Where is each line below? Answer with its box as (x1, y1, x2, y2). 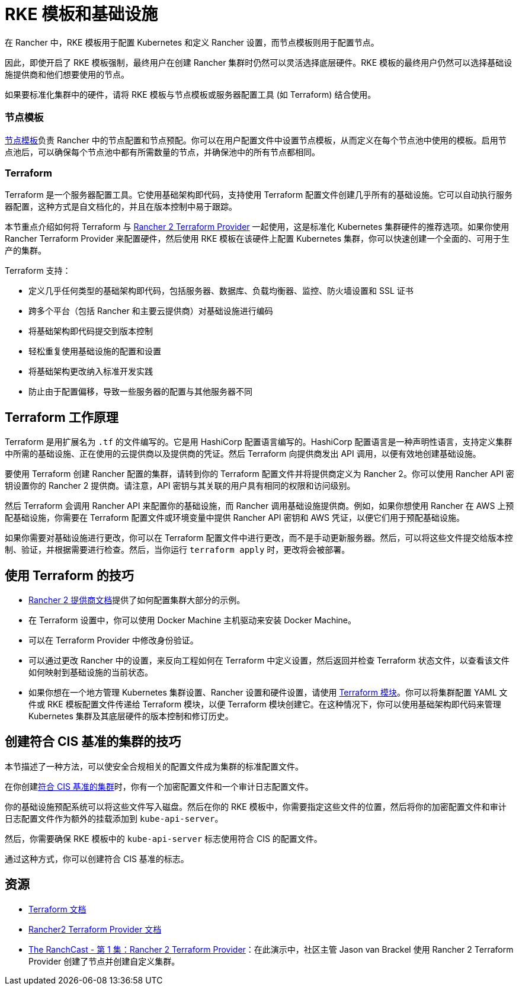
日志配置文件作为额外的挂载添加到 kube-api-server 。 (5, 813, 223, 824)
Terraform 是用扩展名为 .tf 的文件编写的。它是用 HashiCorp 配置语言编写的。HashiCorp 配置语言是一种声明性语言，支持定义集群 (5, 437, 512, 447)
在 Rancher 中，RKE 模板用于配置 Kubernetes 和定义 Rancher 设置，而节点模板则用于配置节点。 (5, 37, 379, 47)
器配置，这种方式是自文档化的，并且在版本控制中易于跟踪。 (5, 201, 237, 212)
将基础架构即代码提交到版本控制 (28, 326, 153, 337)
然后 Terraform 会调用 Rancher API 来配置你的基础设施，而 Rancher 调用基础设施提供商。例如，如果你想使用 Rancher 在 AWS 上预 (5, 501, 514, 511)
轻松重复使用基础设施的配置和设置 (28, 346, 161, 357)
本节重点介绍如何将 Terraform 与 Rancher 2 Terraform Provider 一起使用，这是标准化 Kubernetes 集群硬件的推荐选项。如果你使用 (5, 222, 510, 232)
